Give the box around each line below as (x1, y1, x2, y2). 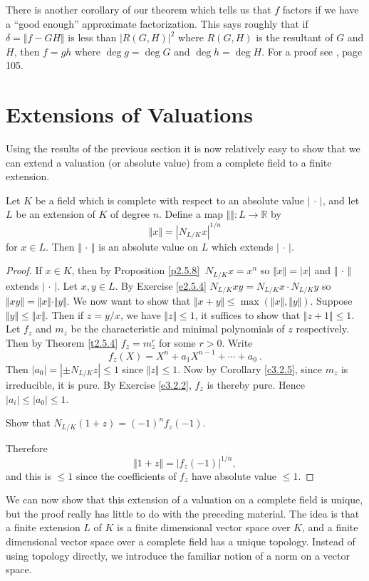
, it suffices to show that (194, 307, 301, 322)
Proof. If (6, 263, 42, 278)
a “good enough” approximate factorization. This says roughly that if (6, 16, 308, 31)
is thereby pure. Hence (207, 377, 305, 392)
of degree (110, 206, 150, 221)
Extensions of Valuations (6, 100, 253, 129)
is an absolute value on (98, 239, 199, 253)
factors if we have (282, 2, 359, 16)
